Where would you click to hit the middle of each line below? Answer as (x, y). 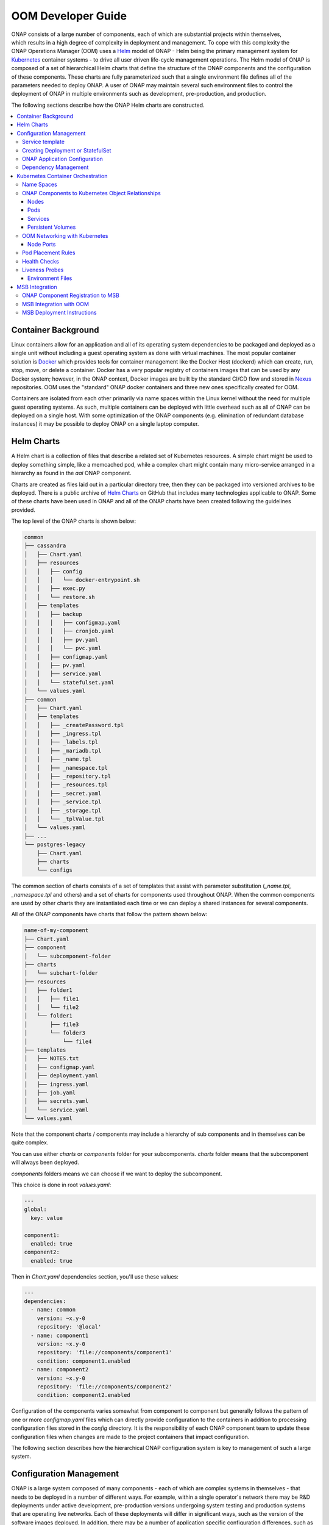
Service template (44, 142)
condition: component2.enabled (83, 1395)
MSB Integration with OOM (56, 304)
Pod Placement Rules (49, 253)
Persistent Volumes (52, 227)
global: (35, 1210)
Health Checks (41, 261)
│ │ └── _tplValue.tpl (64, 819)
